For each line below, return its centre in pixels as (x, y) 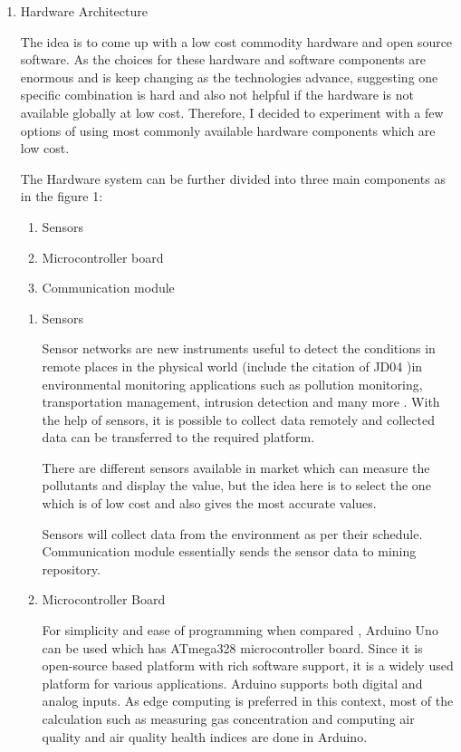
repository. (71, 569)
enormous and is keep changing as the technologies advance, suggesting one (229, 77)
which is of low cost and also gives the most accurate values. (209, 503)
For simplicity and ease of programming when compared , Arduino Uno (240, 630)
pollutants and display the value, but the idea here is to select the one (236, 485)
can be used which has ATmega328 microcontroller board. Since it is (232, 647)
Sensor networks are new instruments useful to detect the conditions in (239, 348)
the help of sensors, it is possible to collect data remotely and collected (238, 419)
